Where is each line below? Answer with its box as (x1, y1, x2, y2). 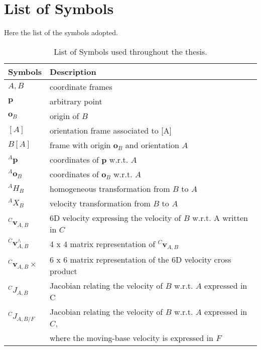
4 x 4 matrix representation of (50, 238, 156, 250)
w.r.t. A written (192, 211, 248, 223)
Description (50, 65, 96, 77)
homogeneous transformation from (50, 182, 170, 194)
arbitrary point (50, 95, 102, 107)
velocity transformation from (50, 197, 151, 209)
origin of (50, 109, 79, 122)
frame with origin (50, 139, 111, 151)
